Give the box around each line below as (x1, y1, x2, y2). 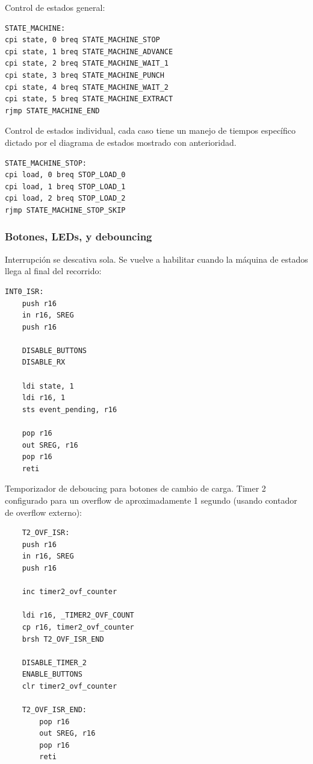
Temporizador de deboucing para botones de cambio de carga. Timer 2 (5, 482, 266, 495)
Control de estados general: (5, 1, 105, 13)
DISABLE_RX (22, 358, 66, 367)
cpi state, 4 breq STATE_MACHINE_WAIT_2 (5, 83, 169, 92)
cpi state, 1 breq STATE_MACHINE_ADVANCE (5, 47, 173, 56)
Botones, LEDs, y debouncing (5, 229, 152, 244)
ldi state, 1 (22, 381, 74, 390)
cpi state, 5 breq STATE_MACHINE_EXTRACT (5, 95, 173, 104)
